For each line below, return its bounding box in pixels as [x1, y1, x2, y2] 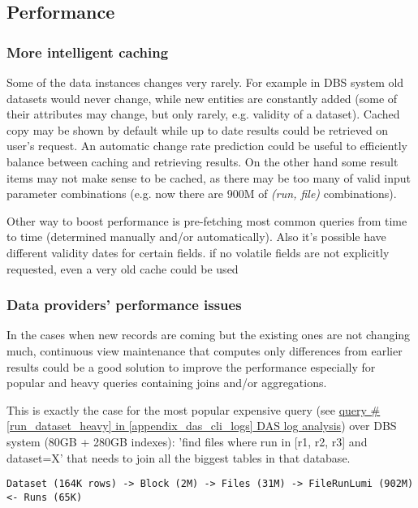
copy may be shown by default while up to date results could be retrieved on [6, 121, 389, 138]
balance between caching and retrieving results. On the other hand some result [6, 153, 399, 170]
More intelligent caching [6, 41, 169, 62]
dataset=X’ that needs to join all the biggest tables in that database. [6, 449, 351, 466]
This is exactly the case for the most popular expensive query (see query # [6, 401, 381, 418]
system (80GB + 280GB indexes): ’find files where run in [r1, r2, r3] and [6, 433, 368, 450]
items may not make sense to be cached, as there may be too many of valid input [6, 169, 412, 186]
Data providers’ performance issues [6, 295, 242, 315]
